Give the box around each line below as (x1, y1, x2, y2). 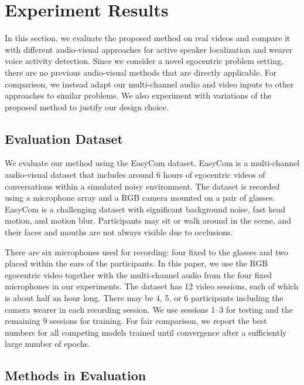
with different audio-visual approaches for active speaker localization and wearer (5, 43, 293, 55)
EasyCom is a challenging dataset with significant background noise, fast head (5, 202, 286, 215)
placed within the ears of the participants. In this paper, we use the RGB (5, 257, 268, 269)
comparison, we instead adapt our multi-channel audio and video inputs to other (5, 77, 294, 90)
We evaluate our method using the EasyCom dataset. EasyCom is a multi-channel (5, 157, 300, 169)
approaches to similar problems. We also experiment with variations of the (5, 89, 272, 102)
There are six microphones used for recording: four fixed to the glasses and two (5, 245, 288, 258)
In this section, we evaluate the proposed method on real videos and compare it (5, 32, 291, 44)
